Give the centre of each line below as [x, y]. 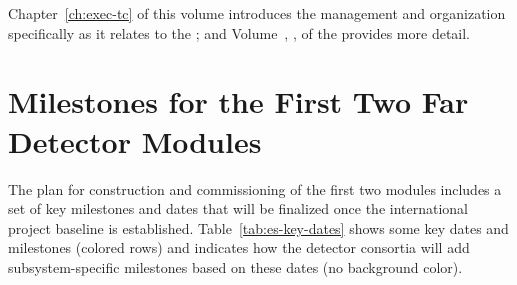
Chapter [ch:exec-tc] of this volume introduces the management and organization [257, 13]
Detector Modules [135, 140]
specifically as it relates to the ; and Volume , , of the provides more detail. [239, 32]
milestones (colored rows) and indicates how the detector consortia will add [239, 247]
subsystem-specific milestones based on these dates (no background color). [235, 266]
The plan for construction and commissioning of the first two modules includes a [255, 188]
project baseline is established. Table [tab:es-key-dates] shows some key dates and [258, 227]
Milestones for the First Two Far [238, 101]
